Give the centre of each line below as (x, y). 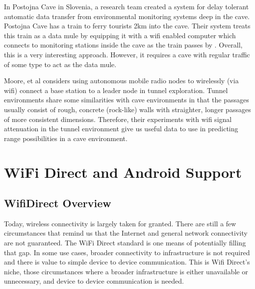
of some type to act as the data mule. (60, 64)
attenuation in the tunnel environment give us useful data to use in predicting (121, 129)
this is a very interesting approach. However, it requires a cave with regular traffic (127, 54)
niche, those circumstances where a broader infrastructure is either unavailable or (126, 271)
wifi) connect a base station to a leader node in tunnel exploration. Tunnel (116, 90)
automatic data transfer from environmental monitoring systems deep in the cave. (127, 16)
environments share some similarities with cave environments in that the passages (127, 100)
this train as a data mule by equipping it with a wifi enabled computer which (120, 35)
